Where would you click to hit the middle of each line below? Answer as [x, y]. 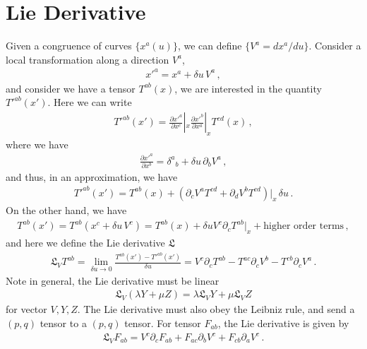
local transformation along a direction [88, 59]
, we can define [210, 46]
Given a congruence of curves [69, 46]
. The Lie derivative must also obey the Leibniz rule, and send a [216, 309]
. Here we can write [90, 102]
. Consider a [335, 46]
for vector [26, 309]
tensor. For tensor [163, 323]
